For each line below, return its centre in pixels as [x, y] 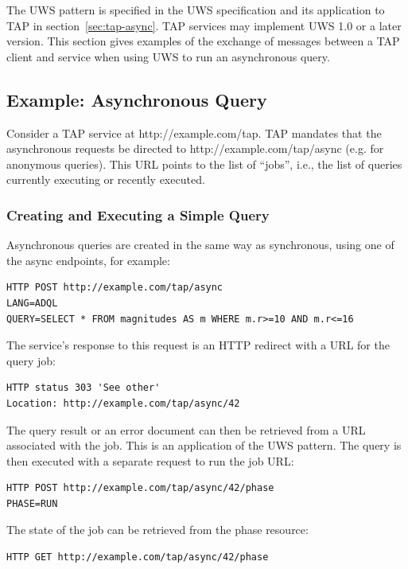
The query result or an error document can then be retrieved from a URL [186, 429]
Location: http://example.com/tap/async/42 [123, 403]
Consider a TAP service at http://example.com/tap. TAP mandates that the [194, 133]
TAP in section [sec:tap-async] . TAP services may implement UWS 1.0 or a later [204, 25]
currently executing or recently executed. [106, 179]
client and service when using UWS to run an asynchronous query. [168, 56]
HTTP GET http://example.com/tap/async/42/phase [138, 557]
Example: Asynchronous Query [137, 99]
